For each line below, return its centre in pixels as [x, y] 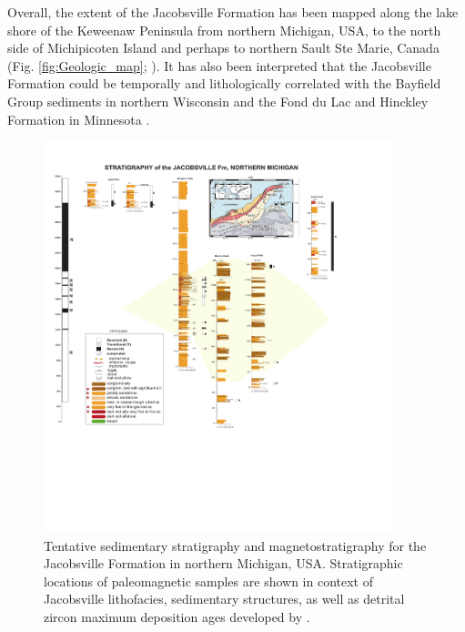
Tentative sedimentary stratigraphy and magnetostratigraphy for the [235, 545]
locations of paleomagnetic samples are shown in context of [208, 581]
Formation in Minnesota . [79, 119]
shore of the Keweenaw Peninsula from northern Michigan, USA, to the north [224, 30]
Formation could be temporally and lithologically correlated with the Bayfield [224, 83]
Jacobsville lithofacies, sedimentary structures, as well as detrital [224, 599]
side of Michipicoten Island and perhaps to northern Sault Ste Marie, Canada [223, 48]
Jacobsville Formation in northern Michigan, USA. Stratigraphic [223, 563]
